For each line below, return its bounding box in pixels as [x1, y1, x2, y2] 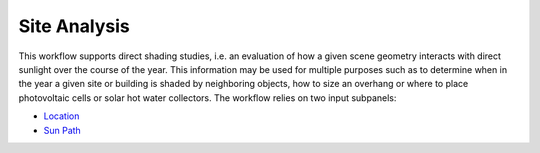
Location [43, 110, 80, 122]
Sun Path [43, 124, 82, 136]
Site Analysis [18, 15, 130, 37]
